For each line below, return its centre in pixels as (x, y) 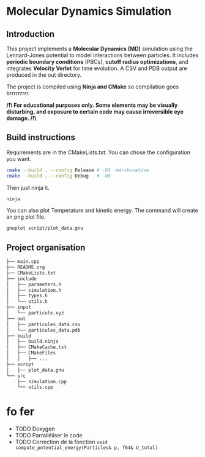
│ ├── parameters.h (34, 284)
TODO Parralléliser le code (49, 436)
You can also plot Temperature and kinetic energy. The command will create (102, 211)
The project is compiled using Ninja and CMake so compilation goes (93, 87)
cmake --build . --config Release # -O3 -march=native (78, 170)
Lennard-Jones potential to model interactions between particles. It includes (102, 55)
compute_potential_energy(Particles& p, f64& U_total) (87, 448)
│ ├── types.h (27, 296)
